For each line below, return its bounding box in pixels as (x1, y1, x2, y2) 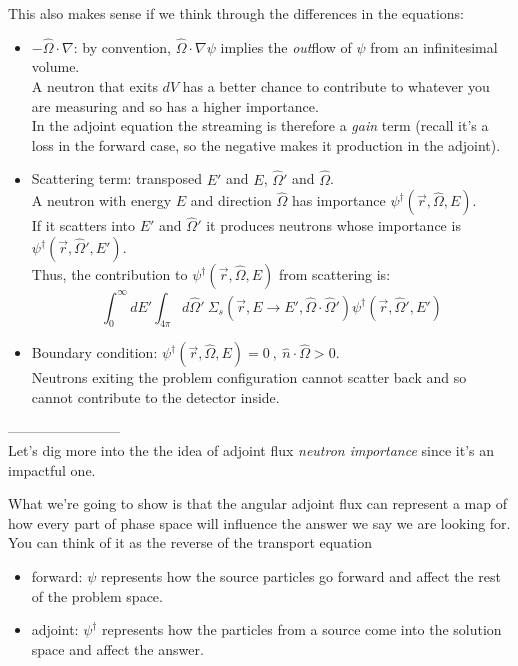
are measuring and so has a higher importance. (31, 95, 319, 116)
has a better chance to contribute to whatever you (182, 76, 490, 96)
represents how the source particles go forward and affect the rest (100, 566, 501, 587)
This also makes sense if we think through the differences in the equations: (8, 3, 464, 23)
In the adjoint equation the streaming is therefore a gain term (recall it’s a (31, 115, 489, 136)
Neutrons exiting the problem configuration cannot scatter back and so (31, 367, 467, 388)
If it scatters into (31, 215, 136, 236)
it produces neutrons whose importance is (206, 215, 461, 236)
